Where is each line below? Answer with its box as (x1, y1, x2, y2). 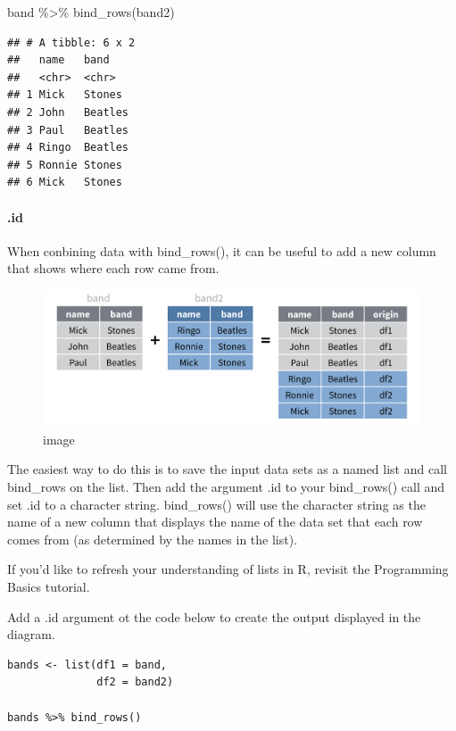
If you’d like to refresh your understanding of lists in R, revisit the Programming (7, 560, 449, 578)
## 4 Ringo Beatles (7, 141, 129, 154)
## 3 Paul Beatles (7, 123, 129, 137)
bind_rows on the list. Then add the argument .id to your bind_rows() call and (7, 478, 445, 496)
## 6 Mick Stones (7, 176, 122, 189)
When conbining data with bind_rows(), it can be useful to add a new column (7, 241, 436, 260)
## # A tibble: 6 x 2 (7, 36, 136, 49)
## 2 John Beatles (7, 105, 129, 119)
